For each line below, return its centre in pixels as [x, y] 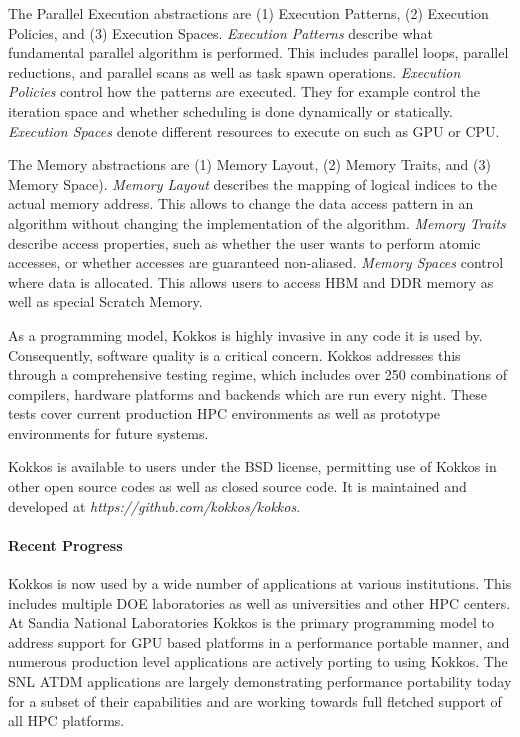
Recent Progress [65, 544]
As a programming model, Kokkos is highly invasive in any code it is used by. [245, 334]
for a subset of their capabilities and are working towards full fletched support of [255, 700]
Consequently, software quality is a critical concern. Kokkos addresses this [234, 354]
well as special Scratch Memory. [105, 301]
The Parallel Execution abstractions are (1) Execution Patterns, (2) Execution [248, 13]
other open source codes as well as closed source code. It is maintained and [237, 486]
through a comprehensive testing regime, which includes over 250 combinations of [257, 374]
